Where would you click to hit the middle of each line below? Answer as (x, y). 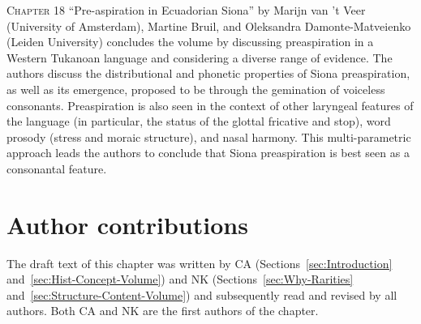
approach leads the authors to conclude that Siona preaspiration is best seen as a (208, 153)
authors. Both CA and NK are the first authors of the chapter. (163, 311)
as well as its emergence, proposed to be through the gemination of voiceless (196, 89)
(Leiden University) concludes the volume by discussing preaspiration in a (190, 42)
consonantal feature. (57, 168)
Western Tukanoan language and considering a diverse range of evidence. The (200, 57)
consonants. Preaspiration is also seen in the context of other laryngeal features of (210, 105)
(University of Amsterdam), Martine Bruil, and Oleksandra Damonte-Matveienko (209, 26)
